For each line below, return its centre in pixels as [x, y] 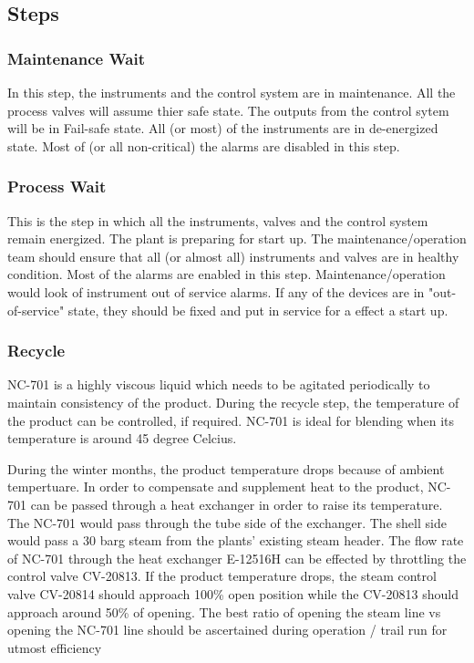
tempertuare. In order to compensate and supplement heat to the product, [216, 487]
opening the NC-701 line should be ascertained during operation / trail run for [227, 630]
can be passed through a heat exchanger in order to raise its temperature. [237, 504]
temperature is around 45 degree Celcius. [122, 438]
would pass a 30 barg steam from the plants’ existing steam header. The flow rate [236, 540]
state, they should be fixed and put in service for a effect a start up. [258, 310]
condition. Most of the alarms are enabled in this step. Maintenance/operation [227, 274]
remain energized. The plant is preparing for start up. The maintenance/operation [237, 238]
